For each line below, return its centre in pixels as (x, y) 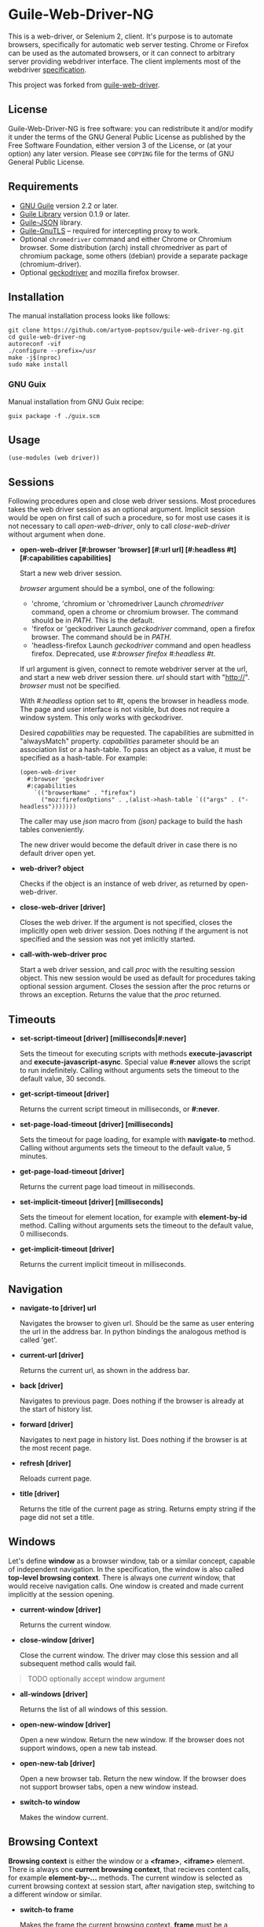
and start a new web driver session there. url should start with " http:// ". (134, 677)
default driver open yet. (57, 853)
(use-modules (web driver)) (54, 458)
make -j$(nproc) (35, 358)
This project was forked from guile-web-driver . (84, 85)
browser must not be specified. (70, 686)
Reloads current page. (55, 1478)
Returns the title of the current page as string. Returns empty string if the (137, 1509)
